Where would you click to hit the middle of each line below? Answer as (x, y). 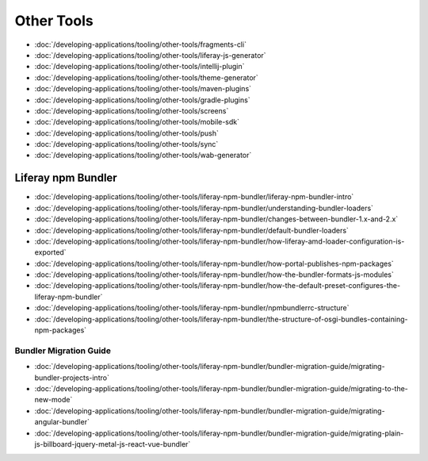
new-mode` (53, 400)
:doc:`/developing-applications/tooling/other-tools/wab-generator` (143, 156)
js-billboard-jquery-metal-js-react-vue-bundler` (113, 444)
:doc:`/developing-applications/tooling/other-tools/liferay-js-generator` (150, 55)
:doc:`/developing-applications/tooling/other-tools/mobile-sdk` (137, 122)
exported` (50, 252)
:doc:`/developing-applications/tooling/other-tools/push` (127, 133)
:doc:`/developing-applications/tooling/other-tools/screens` (132, 110)
